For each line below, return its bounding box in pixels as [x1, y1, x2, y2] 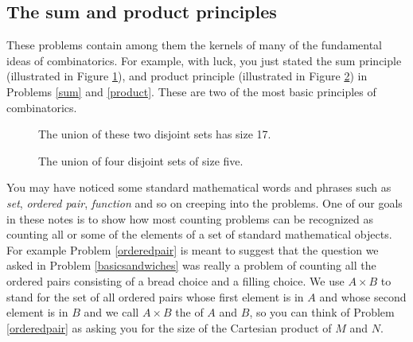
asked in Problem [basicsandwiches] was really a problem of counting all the [6, 257, 376, 274]
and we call [84, 304, 139, 321]
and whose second [319, 288, 407, 305]
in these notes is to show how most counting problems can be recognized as [6, 210, 373, 227]
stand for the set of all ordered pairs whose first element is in [6, 288, 304, 305]
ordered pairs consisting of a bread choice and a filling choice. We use [6, 272, 345, 289]
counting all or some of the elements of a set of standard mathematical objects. [6, 226, 392, 243]
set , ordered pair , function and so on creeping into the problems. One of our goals [6, 194, 403, 211]
